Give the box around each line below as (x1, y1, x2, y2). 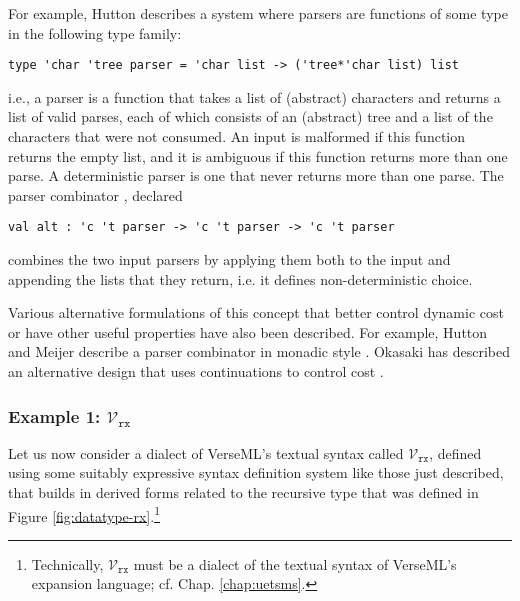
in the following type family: (8, 22, 182, 43)
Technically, (31, 553, 104, 574)
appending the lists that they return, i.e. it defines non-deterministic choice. (8, 268, 473, 289)
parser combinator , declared (8, 184, 183, 205)
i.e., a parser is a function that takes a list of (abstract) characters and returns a (8, 86, 501, 107)
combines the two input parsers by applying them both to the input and (8, 249, 451, 270)
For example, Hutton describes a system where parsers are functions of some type (8, 3, 508, 23)
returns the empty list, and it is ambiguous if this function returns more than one (8, 145, 508, 166)
